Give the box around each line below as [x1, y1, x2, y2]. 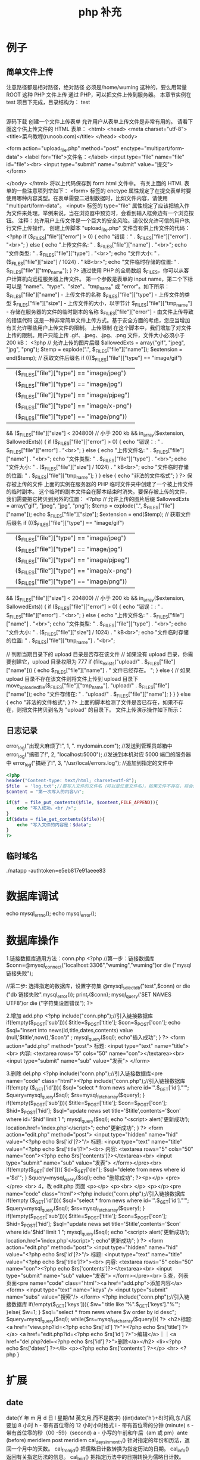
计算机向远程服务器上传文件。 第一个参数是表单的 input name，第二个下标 [11, 275, 193, 282]
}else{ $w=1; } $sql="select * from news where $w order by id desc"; [6, 1309, 177, 1316]
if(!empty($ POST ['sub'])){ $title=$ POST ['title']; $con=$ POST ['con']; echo [6, 1019, 181, 1028]
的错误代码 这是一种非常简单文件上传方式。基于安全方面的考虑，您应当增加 [6, 316, 190, 323]
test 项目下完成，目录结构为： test [6, 99, 90, 105]
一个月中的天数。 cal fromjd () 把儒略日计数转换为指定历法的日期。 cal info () [11, 1445, 189, 1453]
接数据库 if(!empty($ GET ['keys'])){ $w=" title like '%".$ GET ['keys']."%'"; [6, 1301, 180, 1309]
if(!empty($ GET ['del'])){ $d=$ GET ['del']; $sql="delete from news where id [6, 1166, 186, 1174]
